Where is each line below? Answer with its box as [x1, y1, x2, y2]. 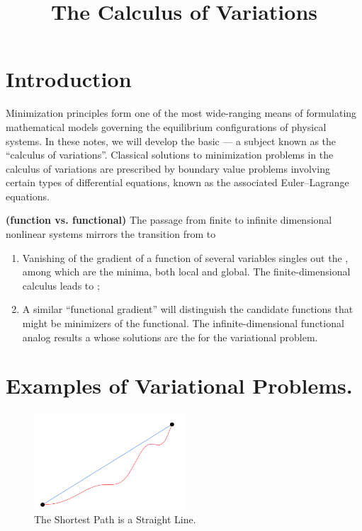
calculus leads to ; [22, 278, 100, 292]
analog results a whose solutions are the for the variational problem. [22, 329, 318, 344]
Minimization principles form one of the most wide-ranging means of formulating [6, 105, 357, 120]
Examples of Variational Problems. [6, 371, 353, 400]
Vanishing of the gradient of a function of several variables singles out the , [22, 250, 349, 265]
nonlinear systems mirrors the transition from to [6, 227, 216, 241]
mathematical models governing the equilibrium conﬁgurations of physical [6, 119, 327, 134]
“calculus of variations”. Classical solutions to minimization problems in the [6, 147, 334, 162]
